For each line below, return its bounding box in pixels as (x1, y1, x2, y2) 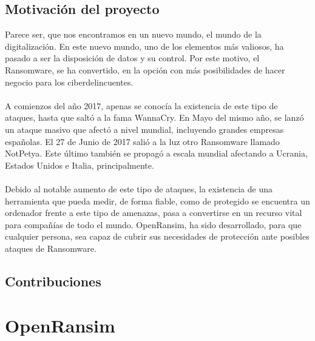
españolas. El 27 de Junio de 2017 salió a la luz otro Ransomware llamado (5, 135, 280, 147)
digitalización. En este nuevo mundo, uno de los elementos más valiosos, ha (5, 39, 284, 52)
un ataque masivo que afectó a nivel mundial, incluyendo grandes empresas (5, 123, 284, 135)
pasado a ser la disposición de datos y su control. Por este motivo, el (5, 52, 260, 64)
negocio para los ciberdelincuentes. (5, 75, 134, 88)
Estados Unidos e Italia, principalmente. (5, 158, 154, 171)
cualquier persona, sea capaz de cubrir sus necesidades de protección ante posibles (5, 230, 310, 243)
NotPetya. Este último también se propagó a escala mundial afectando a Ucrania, (5, 147, 308, 160)
